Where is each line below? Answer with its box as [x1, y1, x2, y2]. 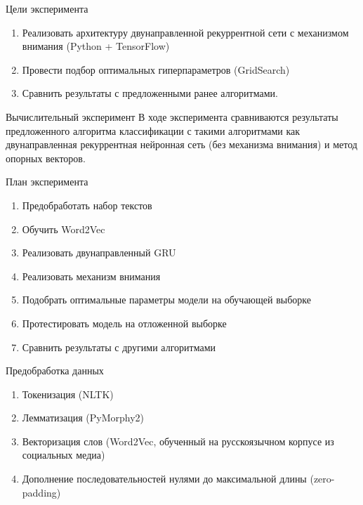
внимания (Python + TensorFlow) [22, 39, 170, 53]
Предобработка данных [6, 363, 104, 378]
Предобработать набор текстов [22, 197, 152, 212]
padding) [22, 485, 61, 499]
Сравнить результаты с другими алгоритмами [22, 339, 216, 354]
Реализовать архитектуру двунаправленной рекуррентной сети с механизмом [22, 25, 349, 39]
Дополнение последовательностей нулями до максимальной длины [22, 471, 307, 486]
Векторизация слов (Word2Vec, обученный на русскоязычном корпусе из [22, 433, 334, 448]
